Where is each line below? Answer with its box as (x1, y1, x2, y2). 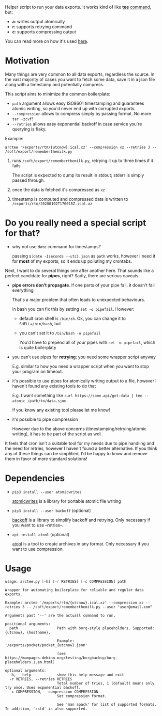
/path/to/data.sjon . (27, 398, 68, 403)
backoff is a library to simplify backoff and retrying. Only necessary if (12, 517, 150, 523)
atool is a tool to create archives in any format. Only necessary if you (12, 541, 149, 547)
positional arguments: (5, 621, 51, 626)
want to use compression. (12, 546, 64, 552)
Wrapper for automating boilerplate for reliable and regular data (5, 588, 144, 592)
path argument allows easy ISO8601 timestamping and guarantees (12, 100, 144, 106)
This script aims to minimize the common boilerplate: (5, 91, 110, 96)
